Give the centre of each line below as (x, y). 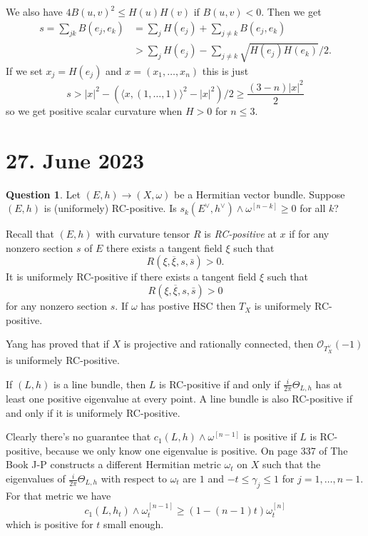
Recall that (30, 234)
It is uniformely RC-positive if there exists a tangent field (131, 277)
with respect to (134, 479)
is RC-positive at (240, 234)
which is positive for (50, 524)
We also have (34, 11)
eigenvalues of (36, 479)
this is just (225, 71)
